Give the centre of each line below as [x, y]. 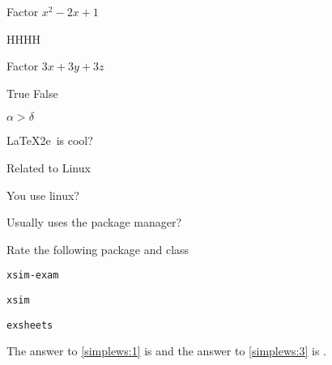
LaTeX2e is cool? [50, 140]
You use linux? [43, 195]
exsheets [30, 325]
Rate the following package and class [98, 249]
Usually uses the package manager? [94, 222]
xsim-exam [33, 276]
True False [32, 93]
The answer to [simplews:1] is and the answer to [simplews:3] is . [166, 351]
